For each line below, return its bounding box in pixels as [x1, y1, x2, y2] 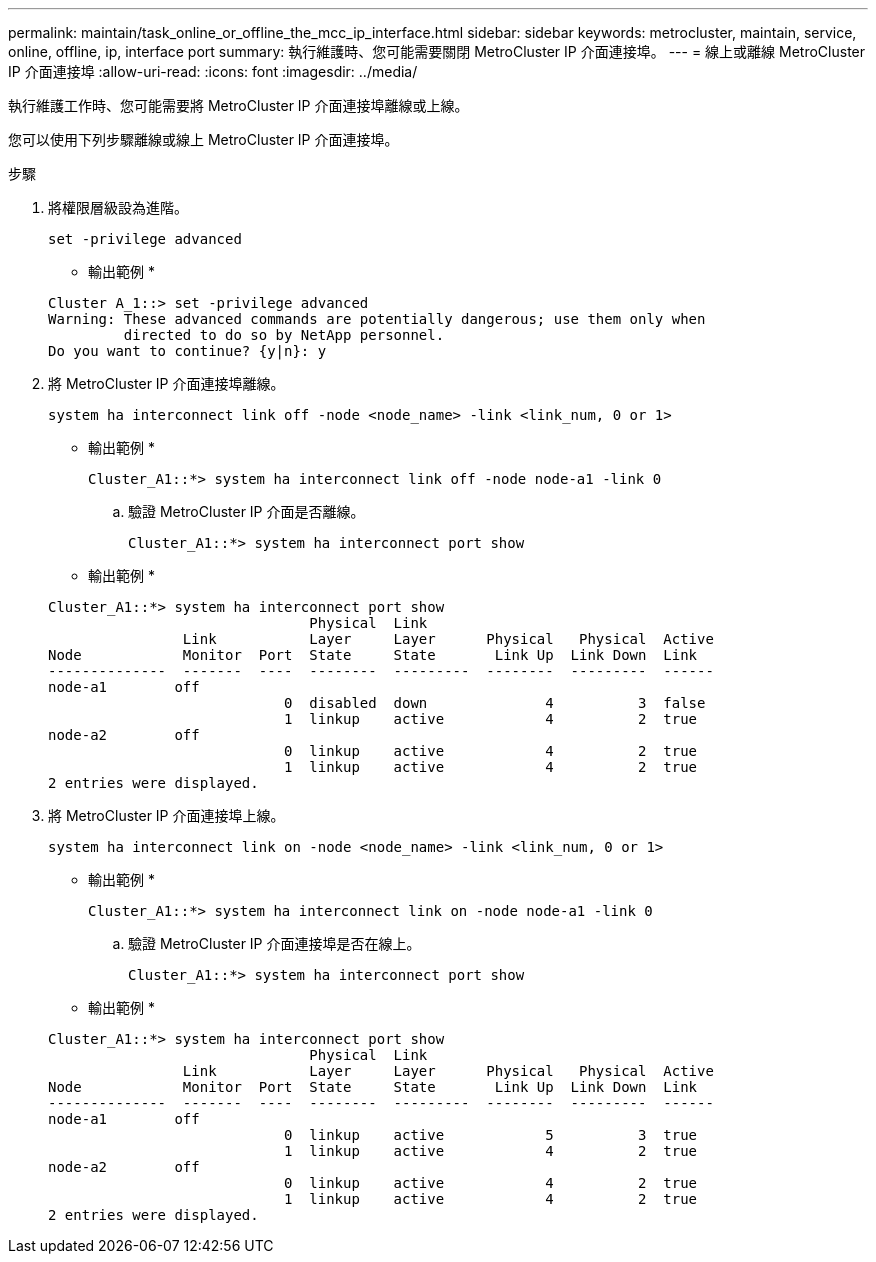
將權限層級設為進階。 [48, 199, 188, 216]
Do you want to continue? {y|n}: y [48, 343, 327, 359]
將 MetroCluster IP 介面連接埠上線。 [48, 807, 285, 824]
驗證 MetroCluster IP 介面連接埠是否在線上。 [128, 935, 421, 952]
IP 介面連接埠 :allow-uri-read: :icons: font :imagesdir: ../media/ [8, 63, 418, 80]
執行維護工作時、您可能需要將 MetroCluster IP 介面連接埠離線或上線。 [8, 97, 469, 114]
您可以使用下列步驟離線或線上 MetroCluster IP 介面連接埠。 [8, 131, 399, 148]
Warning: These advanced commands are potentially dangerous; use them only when [48, 311, 706, 327]
